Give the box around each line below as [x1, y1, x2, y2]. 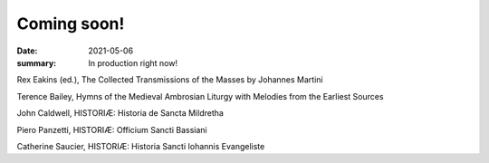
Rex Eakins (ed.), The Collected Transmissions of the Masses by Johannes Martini [16, 74, 323, 85]
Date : [16, 45, 38, 56]
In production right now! [88, 57, 178, 68]
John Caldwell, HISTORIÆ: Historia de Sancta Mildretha [16, 108, 224, 119]
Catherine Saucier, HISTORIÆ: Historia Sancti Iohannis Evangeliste [16, 140, 265, 151]
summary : [16, 57, 57, 68]
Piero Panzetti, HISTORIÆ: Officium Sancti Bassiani [16, 124, 207, 135]
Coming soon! [16, 14, 125, 34]
